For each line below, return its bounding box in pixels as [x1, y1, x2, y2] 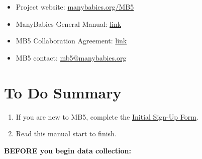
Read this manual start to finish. [16, 128, 117, 139]
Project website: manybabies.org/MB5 [16, 2, 134, 12]
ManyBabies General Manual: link [16, 18, 122, 29]
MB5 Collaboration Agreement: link [16, 35, 127, 46]
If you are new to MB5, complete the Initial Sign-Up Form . [16, 111, 198, 122]
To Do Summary [4, 82, 122, 102]
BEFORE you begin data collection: [4, 145, 131, 155]
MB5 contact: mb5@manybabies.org [16, 52, 127, 63]
